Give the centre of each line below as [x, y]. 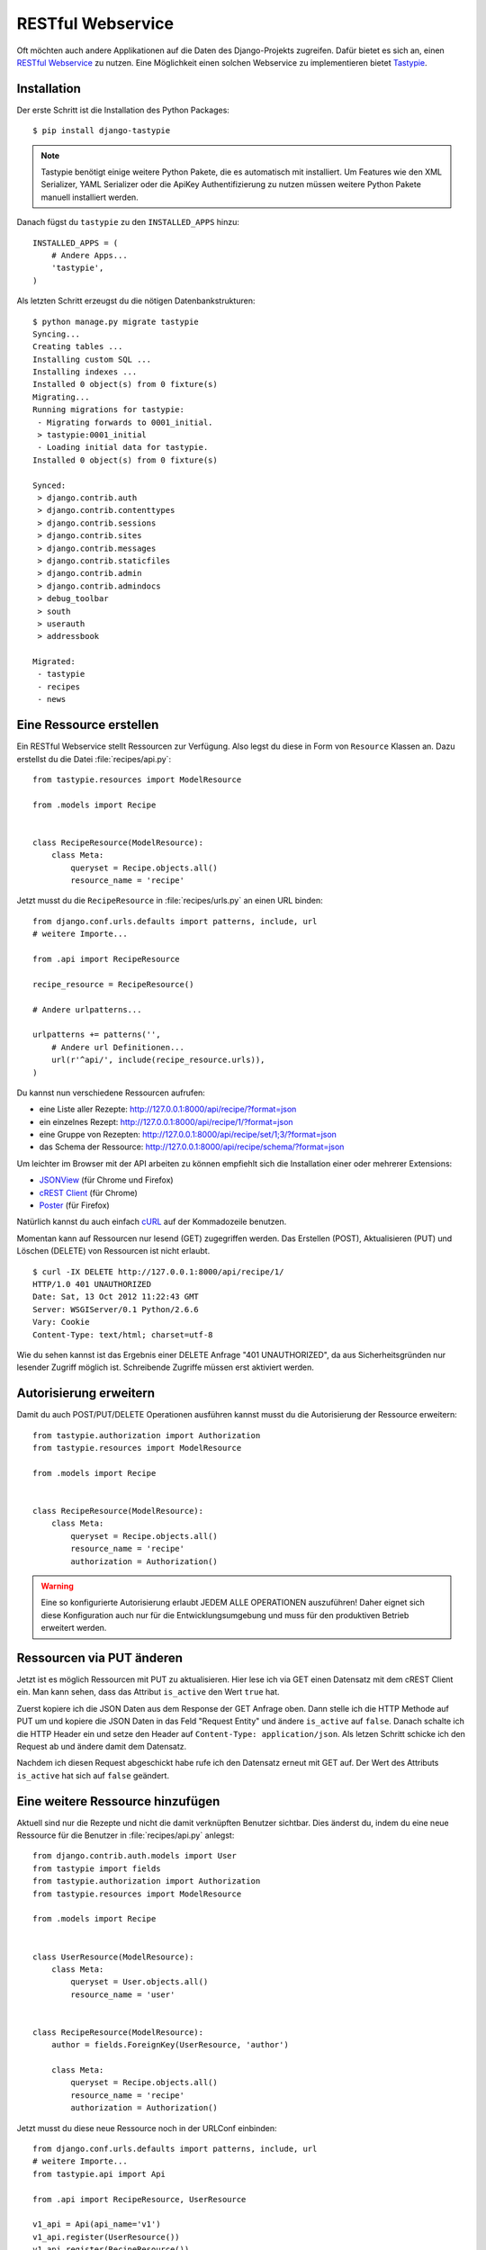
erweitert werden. [74, 1628]
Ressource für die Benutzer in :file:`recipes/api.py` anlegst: [126, 1835]
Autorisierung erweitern [86, 1394]
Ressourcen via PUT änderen [100, 1657]
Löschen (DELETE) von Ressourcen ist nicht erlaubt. [113, 1251]
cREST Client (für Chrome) [89, 1192]
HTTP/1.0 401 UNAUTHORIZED [92, 1284]
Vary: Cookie [61, 1322]
